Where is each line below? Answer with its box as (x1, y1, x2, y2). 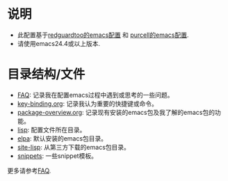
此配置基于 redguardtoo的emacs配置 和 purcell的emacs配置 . (17, 31, 189, 39)
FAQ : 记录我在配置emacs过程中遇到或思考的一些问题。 (17, 90, 174, 99)
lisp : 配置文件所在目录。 (17, 125, 86, 134)
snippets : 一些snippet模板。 (17, 151, 97, 160)
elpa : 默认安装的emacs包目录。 (17, 134, 108, 143)
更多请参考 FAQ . (7, 166, 51, 175)
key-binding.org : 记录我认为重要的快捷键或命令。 (17, 99, 158, 108)
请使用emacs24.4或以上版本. (17, 39, 101, 47)
